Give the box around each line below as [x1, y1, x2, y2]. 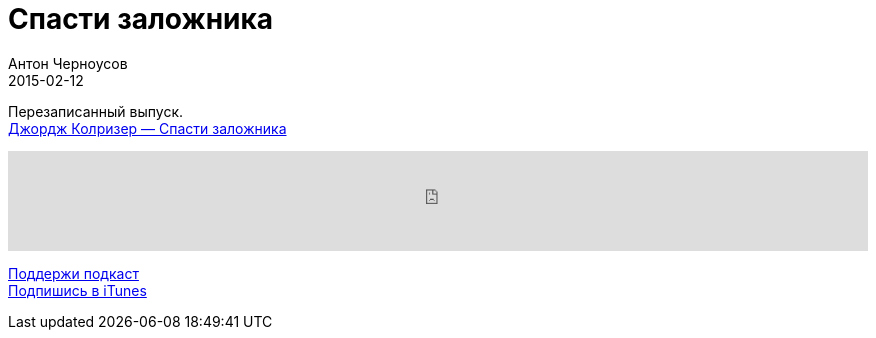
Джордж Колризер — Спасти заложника [8, 119, 287, 137]
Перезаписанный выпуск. [8, 102, 184, 120]
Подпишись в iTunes [8, 281, 147, 299]
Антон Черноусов [8, 54, 128, 72]
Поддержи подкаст [8, 264, 139, 282]
